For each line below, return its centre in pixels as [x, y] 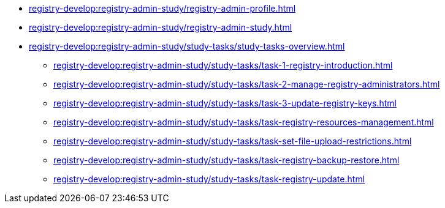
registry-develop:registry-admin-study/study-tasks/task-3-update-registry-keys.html [225, 103]
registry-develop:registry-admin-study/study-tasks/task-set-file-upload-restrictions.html [233, 141]
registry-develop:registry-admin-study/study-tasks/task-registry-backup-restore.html [226, 160]
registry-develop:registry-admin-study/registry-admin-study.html [161, 27]
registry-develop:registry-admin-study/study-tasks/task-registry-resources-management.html [244, 122]
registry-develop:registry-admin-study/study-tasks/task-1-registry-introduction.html [223, 65]
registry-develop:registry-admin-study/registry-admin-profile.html [162, 8]
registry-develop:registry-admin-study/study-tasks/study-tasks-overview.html [187, 46]
